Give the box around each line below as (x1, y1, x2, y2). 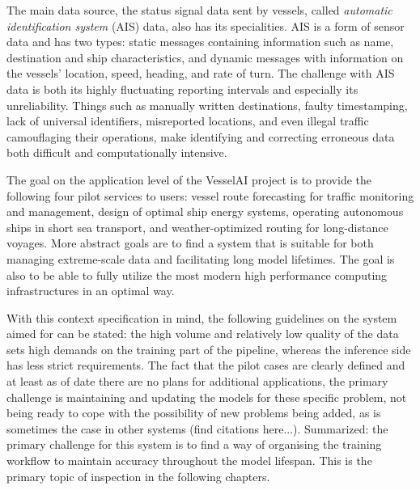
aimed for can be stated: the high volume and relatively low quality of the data (6, 325, 399, 342)
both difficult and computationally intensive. (6, 144, 227, 161)
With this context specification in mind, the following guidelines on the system (6, 309, 397, 326)
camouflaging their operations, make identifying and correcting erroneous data (6, 128, 395, 145)
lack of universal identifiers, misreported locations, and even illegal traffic (6, 112, 369, 129)
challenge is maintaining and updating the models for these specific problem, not (6, 388, 407, 405)
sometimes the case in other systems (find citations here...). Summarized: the (6, 420, 388, 437)
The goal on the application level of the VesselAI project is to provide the (6, 171, 372, 188)
